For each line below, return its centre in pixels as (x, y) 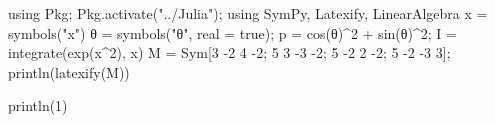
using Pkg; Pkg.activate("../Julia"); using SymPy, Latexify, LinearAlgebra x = (248, 13)
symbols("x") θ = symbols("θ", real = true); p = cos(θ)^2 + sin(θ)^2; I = (232, 32)
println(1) (38, 105)
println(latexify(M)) (69, 71)
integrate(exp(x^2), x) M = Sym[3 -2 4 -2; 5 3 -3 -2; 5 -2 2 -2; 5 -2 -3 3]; (229, 52)
